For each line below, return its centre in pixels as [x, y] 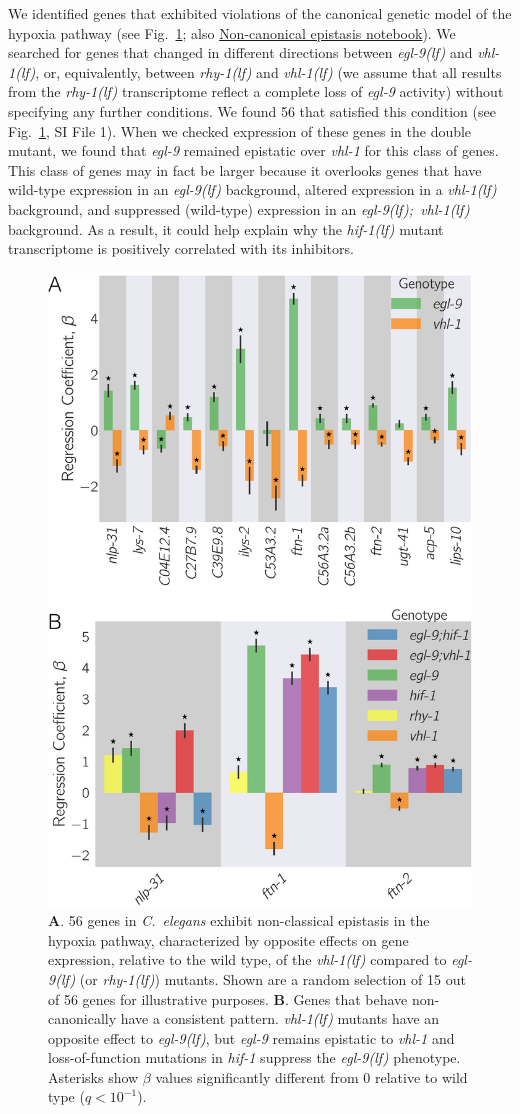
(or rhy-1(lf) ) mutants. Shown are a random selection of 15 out [272, 978]
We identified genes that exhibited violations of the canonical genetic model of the [260, 13]
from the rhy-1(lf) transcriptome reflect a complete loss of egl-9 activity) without [256, 91]
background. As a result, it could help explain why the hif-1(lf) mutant [226, 228]
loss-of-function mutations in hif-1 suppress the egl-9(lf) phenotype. [254, 1057]
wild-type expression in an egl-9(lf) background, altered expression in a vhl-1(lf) [252, 189]
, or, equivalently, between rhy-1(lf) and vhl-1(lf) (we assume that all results [268, 71]
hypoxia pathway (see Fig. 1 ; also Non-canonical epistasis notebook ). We [232, 32]
